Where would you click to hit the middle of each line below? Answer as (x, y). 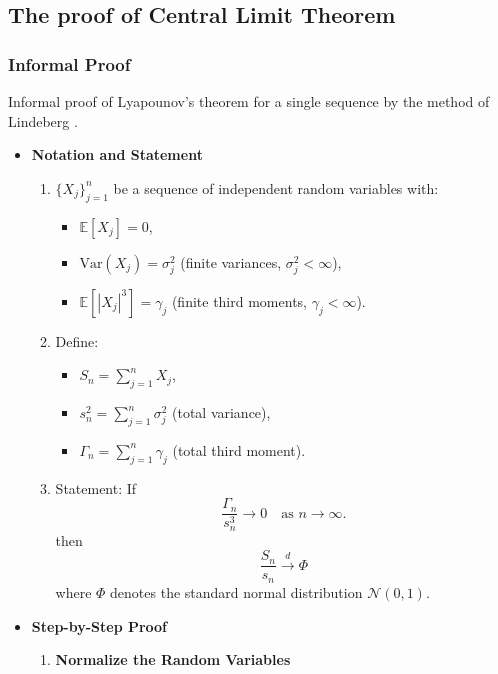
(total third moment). (239, 449)
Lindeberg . (43, 120)
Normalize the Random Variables (173, 659)
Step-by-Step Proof (99, 625)
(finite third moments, (239, 300)
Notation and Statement (117, 154)
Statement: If (96, 487)
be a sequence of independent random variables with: (276, 187)
